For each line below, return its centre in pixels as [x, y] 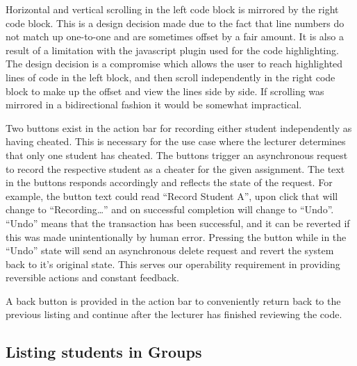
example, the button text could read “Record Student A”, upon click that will [172, 196]
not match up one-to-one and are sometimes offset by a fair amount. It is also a [175, 36]
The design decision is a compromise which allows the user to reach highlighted [174, 64]
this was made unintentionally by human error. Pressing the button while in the [176, 236]
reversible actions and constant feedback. [92, 277]
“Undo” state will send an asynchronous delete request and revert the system [170, 250]
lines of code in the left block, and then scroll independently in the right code [171, 77]
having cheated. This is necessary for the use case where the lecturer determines [176, 141]
